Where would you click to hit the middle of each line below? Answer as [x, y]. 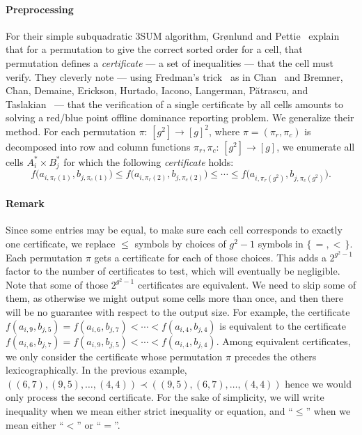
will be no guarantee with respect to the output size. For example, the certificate [178, 312]
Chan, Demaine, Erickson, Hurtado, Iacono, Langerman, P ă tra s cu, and [157, 90]
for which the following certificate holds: [149, 161]
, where [224, 131]
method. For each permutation [71, 131]
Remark [25, 203]
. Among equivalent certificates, [283, 341]
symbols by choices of [180, 243]
